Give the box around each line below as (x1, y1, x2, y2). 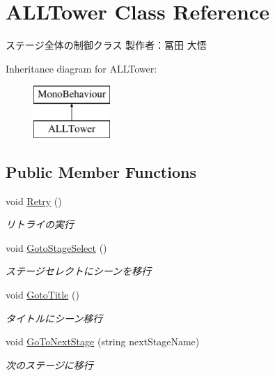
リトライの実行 (6, 217, 74, 232)
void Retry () (6, 193, 62, 208)
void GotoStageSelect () (6, 240, 107, 255)
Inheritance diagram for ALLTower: (6, 61, 157, 75)
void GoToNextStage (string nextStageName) (6, 334, 200, 349)
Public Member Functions (6, 160, 196, 182)
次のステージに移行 (6, 357, 93, 372)
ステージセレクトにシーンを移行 (6, 264, 152, 278)
